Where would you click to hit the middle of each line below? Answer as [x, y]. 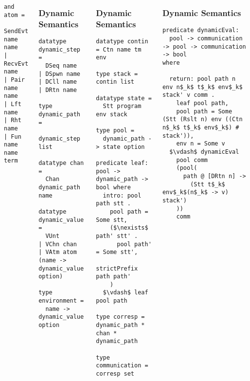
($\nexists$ [129, 228]
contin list [115, 82]
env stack [112, 115]
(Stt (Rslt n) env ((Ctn [202, 119]
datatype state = [124, 98]
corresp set [115, 374]
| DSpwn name [60, 74]
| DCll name [58, 82]
